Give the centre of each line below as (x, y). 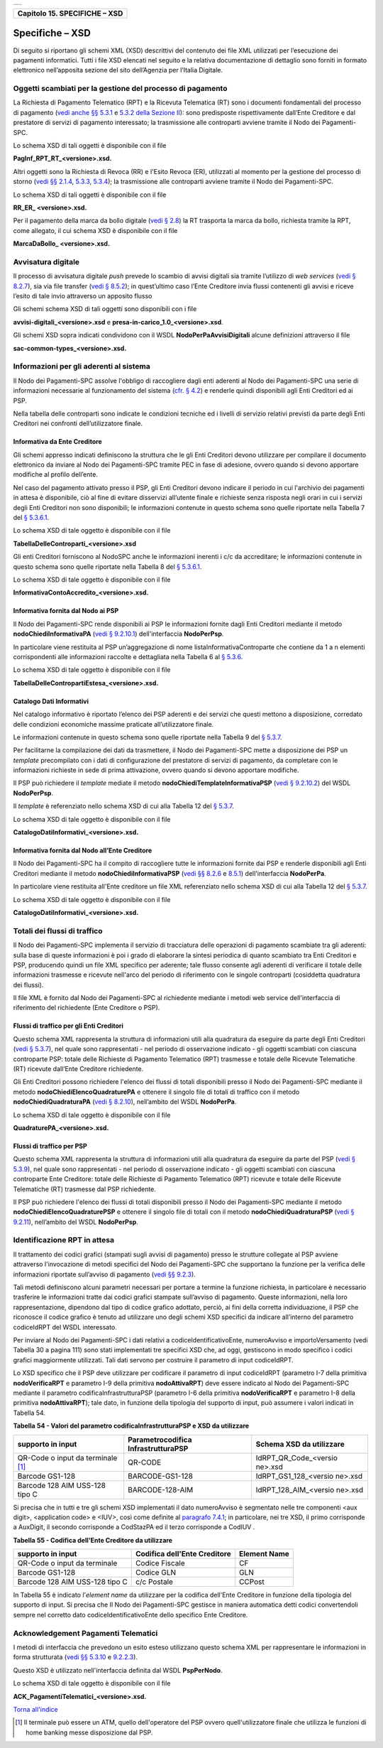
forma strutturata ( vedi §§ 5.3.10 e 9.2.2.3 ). (76, 1657)
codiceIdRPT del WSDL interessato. (65, 1327)
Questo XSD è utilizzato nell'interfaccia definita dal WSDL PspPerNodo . (118, 1670)
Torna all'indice (35, 1709)
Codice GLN (156, 1573)
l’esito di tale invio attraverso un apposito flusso (83, 296)
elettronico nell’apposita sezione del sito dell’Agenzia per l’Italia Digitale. (118, 70)
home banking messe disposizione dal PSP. (89, 1732)
